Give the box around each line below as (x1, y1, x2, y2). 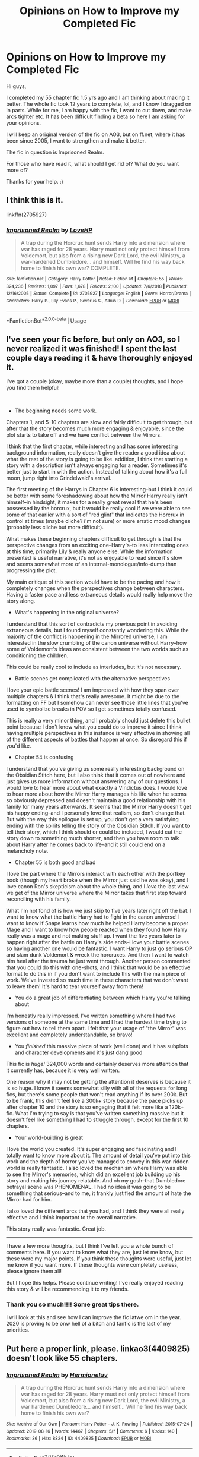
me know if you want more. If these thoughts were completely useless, (6, 1262, 179, 1269)
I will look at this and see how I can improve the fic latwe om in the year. (6, 1314, 182, 1321)
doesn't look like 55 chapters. (6, 1353, 118, 1363)
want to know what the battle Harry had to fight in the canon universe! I (6, 913, 180, 920)
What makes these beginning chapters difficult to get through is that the (6, 535, 182, 543)
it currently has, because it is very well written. (6, 1067, 120, 1074)
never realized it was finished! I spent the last (6, 343, 177, 354)
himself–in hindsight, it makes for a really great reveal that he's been (6, 499, 173, 506)
